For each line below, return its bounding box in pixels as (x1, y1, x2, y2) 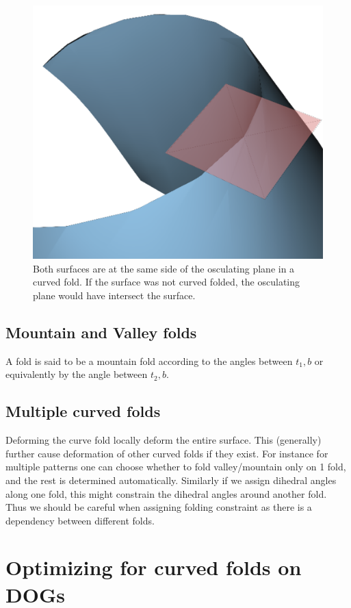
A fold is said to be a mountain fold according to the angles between (5, 353, 293, 368)
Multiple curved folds (5, 401, 161, 422)
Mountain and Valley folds (5, 321, 197, 342)
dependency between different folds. (5, 513, 155, 527)
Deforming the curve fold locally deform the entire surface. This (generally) (5, 433, 322, 447)
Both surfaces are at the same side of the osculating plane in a (33, 261, 295, 275)
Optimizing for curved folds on (5, 553, 302, 581)
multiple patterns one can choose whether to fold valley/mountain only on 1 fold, (5, 459, 346, 474)
